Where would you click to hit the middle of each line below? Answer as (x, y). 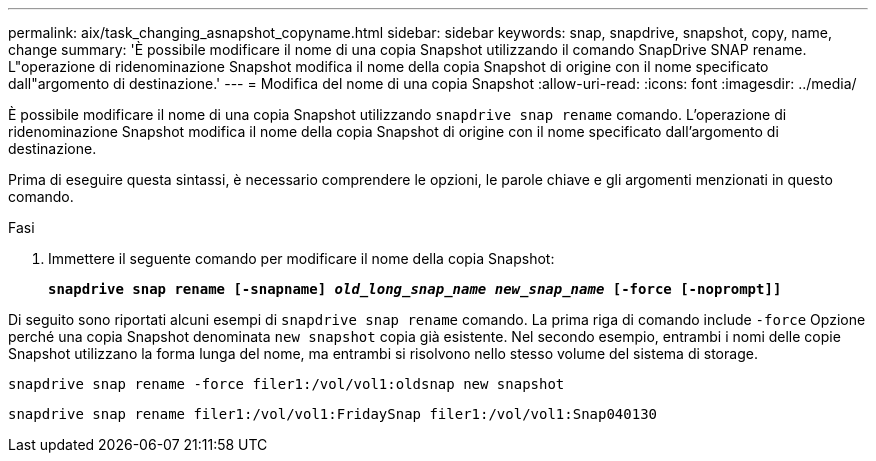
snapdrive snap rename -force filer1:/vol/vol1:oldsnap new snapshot (286, 384)
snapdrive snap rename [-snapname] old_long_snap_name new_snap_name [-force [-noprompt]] (415, 289)
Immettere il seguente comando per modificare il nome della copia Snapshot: (301, 258)
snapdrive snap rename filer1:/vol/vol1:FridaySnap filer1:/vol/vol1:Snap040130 (333, 414)
